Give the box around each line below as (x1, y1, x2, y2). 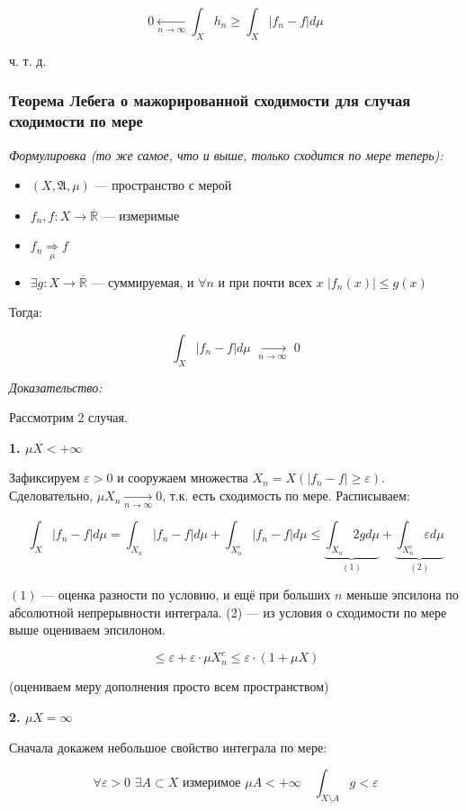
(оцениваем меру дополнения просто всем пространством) (9, 677, 329, 696)
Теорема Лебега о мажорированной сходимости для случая (9, 89, 410, 112)
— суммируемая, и (91, 272, 194, 291)
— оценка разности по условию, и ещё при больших (41, 585, 331, 604)
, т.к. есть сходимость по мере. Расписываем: (162, 486, 410, 505)
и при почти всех (218, 272, 312, 291)
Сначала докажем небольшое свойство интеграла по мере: (9, 737, 327, 756)
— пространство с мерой (94, 176, 232, 194)
